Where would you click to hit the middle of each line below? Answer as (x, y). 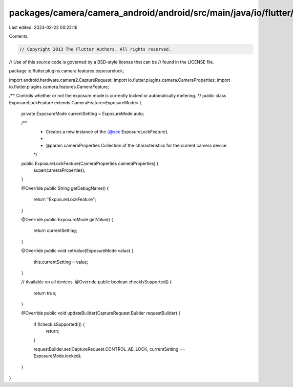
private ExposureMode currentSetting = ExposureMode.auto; (83, 114)
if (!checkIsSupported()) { (59, 324)
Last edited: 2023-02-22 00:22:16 (43, 27)
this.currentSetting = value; (61, 262)
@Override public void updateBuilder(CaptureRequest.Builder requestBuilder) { (101, 313)
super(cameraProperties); (59, 170)
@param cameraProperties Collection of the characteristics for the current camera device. (137, 145)
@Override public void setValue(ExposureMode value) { (77, 251)
